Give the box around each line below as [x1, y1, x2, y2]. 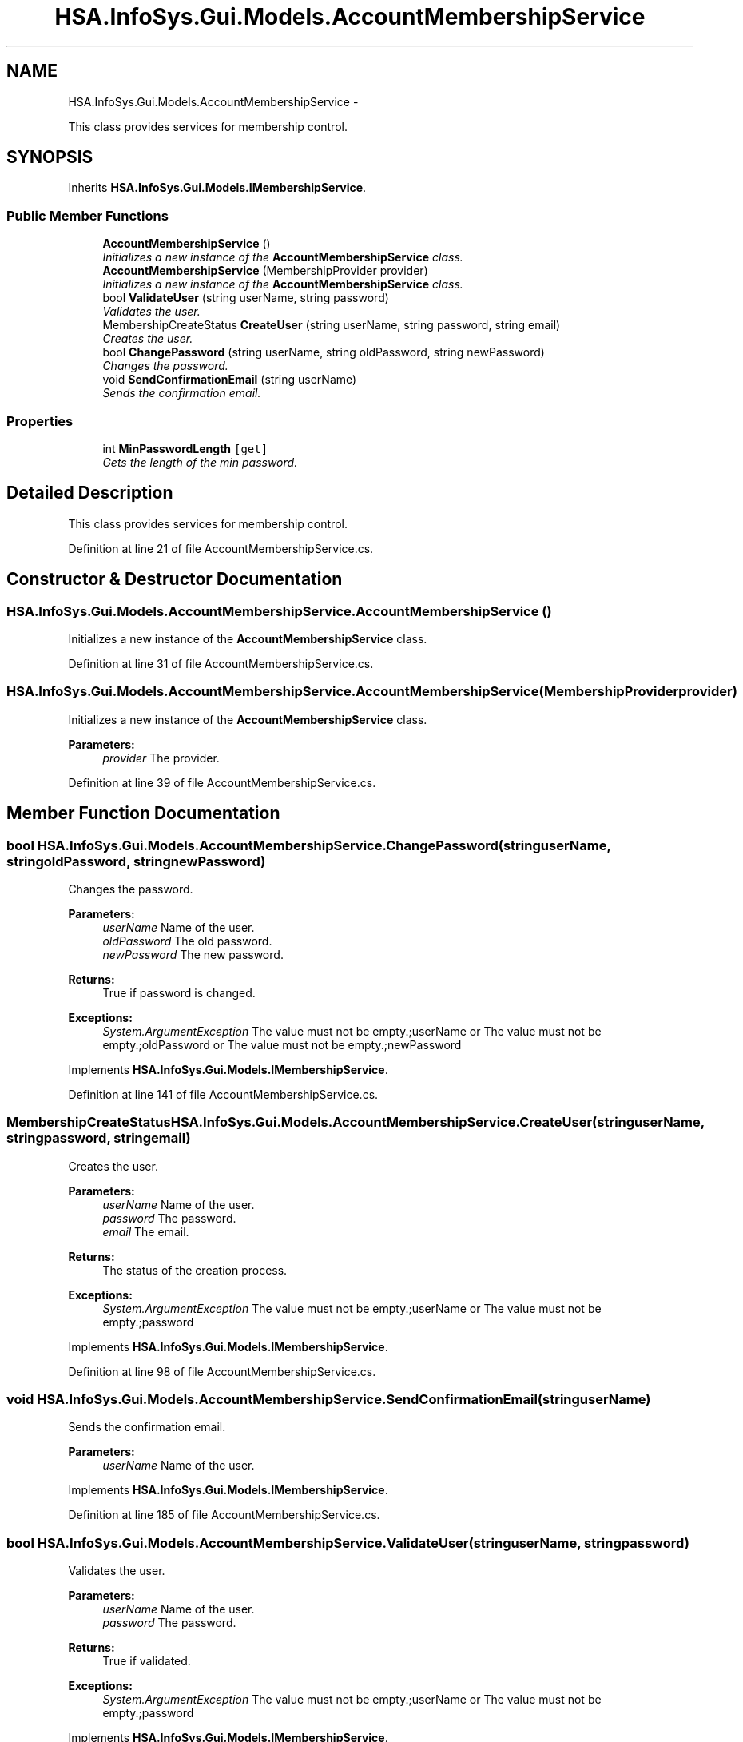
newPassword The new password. [102, 947, 284, 961]
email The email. [102, 1224, 189, 1239]
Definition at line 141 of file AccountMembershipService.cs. [68, 1087, 379, 1101]
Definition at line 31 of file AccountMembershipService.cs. [68, 657, 374, 670]
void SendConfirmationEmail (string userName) [102, 372, 357, 387]
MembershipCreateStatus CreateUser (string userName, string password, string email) [102, 318, 561, 332]
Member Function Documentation [6, 803, 280, 824]
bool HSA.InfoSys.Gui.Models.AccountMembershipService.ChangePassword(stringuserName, [6, 837, 611, 853]
